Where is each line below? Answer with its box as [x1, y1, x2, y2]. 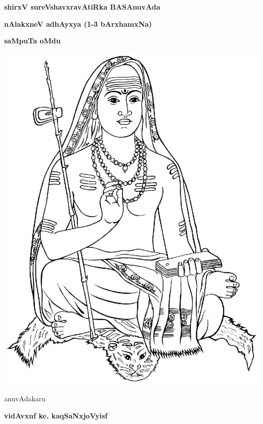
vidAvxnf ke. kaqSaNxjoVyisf [4, 410, 108, 420]
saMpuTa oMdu [4, 35, 61, 46]
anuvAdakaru [4, 393, 46, 403]
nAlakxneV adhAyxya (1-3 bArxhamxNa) [4, 18, 152, 29]
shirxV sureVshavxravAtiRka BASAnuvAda [4, 2, 160, 12]
